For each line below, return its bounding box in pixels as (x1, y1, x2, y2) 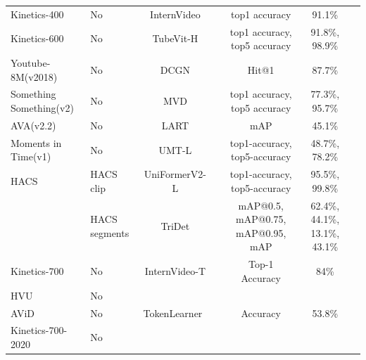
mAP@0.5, (238, 198, 284, 212)
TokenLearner (143, 305, 203, 320)
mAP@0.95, (236, 225, 286, 240)
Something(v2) (11, 101, 74, 115)
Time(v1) (11, 149, 51, 164)
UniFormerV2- (144, 167, 206, 181)
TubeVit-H (152, 31, 198, 46)
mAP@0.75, (236, 212, 286, 226)
